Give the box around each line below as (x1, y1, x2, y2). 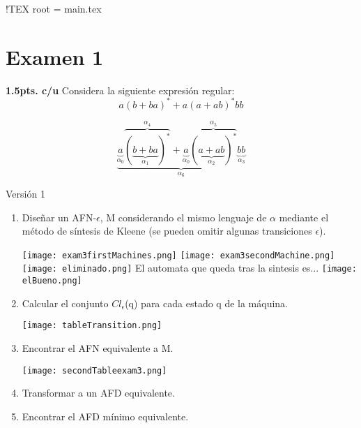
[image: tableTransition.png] (22, 320, 162, 331)
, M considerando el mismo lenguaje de (100, 209, 267, 224)
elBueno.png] (22, 276, 82, 286)
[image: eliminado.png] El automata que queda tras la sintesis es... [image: (22, 260, 357, 275)
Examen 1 (6, 42, 104, 71)
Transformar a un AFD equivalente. (22, 385, 175, 400)
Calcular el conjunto (22, 295, 109, 310)
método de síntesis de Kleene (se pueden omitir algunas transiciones (22, 223, 312, 238)
